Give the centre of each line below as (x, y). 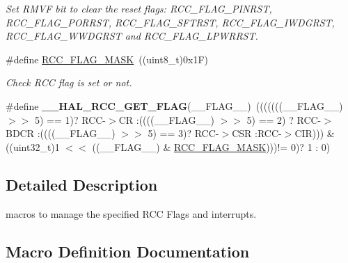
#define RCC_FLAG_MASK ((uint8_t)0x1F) (107, 59)
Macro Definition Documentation (128, 251)
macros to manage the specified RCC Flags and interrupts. (131, 213)
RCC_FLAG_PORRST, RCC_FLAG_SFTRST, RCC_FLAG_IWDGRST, (170, 22)
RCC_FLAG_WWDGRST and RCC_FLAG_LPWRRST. (132, 36)
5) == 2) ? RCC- (284, 119)
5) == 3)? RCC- (183, 133)
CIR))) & (315, 133)
